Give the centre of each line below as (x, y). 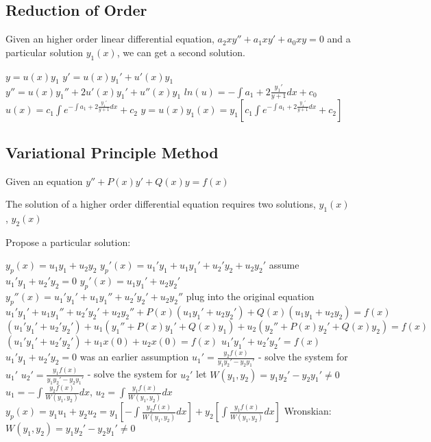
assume (284, 265)
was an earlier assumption (134, 357)
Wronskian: (308, 411)
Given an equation (44, 181)
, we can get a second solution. (181, 52)
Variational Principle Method (112, 152)
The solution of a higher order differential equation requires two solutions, (161, 204)
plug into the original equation (250, 296)
